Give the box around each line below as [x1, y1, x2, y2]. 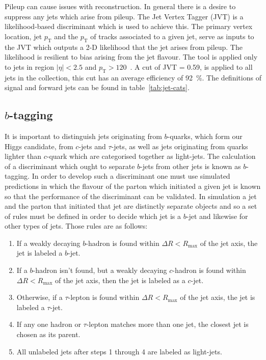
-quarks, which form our [167, 130, 243, 141]
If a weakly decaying [16, 237, 81, 248]
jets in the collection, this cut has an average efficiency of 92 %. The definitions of [5, 72, 261, 82]
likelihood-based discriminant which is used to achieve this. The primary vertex [5, 21, 253, 32]
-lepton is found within [68, 292, 140, 302]
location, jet [5, 31, 42, 41]
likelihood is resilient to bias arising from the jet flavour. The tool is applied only [5, 51, 258, 62]
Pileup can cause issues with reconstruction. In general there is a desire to [5, 1, 236, 11]
